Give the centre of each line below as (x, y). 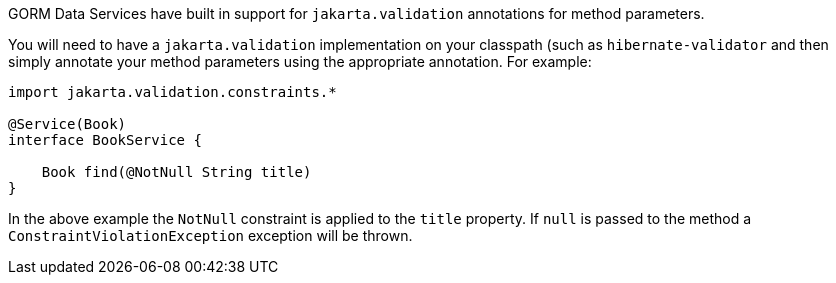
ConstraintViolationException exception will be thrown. (210, 235)
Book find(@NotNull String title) (176, 172)
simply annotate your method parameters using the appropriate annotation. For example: (300, 61)
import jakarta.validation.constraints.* (172, 92)
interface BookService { (105, 140)
